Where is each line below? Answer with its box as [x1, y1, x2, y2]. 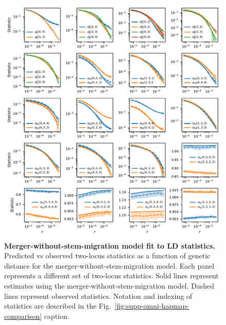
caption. [44, 310, 69, 321]
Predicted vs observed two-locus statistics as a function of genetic [4, 250, 211, 261]
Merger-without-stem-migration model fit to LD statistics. [4, 240, 215, 251]
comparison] [4, 310, 42, 321]
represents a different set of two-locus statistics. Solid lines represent [4, 270, 219, 281]
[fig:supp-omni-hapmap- [115, 300, 190, 311]
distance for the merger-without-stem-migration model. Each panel [4, 260, 215, 271]
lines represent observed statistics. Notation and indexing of [4, 290, 193, 301]
